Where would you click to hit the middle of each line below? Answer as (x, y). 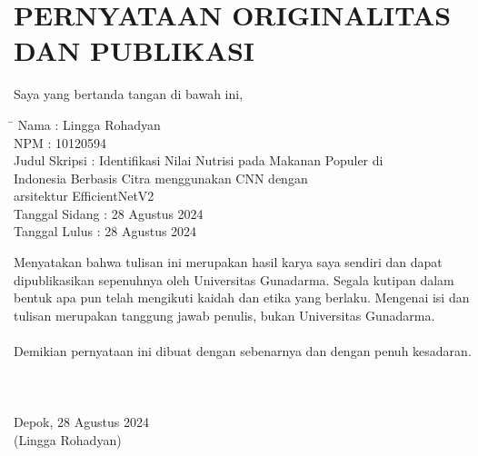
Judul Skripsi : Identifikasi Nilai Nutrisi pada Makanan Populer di (199, 160)
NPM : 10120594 (60, 142)
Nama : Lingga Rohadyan (89, 124)
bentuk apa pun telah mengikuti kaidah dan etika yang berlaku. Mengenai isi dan (242, 297)
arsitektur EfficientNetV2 (84, 196)
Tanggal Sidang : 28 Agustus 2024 (109, 213)
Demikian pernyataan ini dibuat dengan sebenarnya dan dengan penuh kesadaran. (243, 351)
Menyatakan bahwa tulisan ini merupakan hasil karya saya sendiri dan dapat (228, 262)
